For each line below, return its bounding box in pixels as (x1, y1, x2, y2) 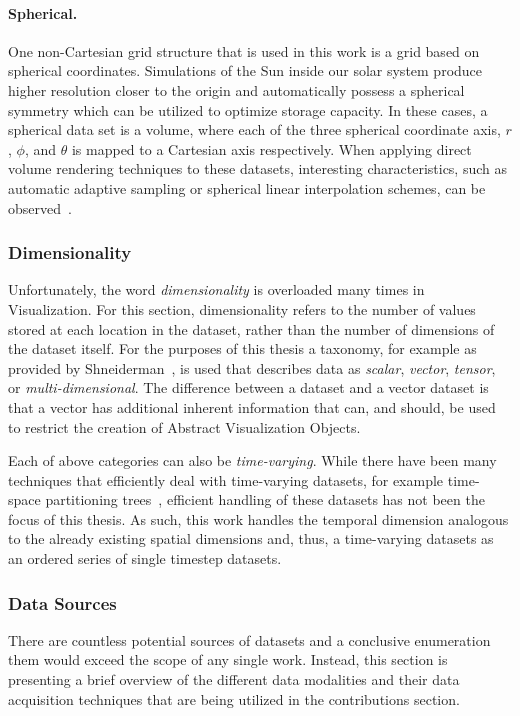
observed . (8, 197, 72, 218)
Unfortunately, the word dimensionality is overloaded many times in (8, 279, 425, 300)
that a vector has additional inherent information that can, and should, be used (8, 396, 496, 417)
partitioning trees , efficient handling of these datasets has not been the (45, 489, 485, 510)
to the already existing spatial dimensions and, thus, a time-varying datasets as (8, 528, 494, 549)
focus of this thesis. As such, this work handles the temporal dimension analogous (8, 508, 509, 529)
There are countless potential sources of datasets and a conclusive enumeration (8, 629, 491, 650)
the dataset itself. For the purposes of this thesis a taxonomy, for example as (8, 338, 477, 359)
